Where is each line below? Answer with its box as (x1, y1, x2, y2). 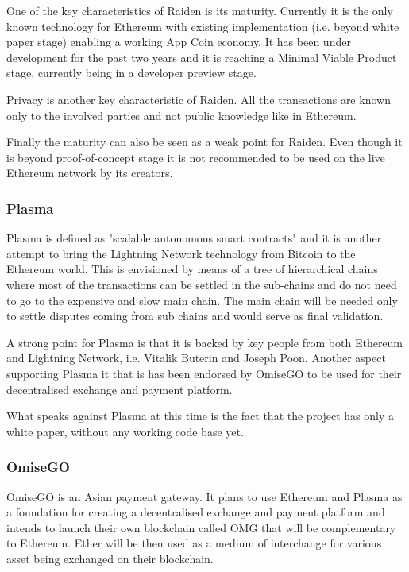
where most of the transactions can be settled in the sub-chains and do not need (6, 276, 397, 292)
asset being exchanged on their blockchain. (6, 550, 214, 566)
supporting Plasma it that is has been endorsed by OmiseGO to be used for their (6, 365, 402, 381)
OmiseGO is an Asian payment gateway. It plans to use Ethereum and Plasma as (6, 488, 403, 504)
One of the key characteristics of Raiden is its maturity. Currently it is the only (6, 2, 393, 18)
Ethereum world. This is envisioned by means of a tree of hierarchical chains (6, 261, 378, 277)
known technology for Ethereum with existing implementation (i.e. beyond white (6, 17, 399, 34)
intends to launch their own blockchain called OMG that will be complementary (6, 519, 396, 535)
